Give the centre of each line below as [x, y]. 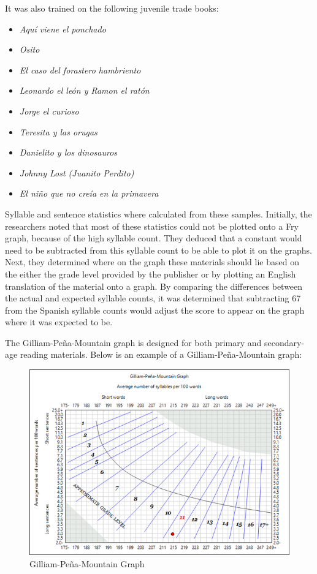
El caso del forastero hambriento [80, 70]
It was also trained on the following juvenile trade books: [112, 8]
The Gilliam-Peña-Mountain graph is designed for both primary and [133, 342]
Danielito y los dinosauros [68, 152]
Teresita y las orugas [58, 131]
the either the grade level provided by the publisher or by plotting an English [151, 274]
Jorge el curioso [49, 111]
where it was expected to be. [59, 322]
